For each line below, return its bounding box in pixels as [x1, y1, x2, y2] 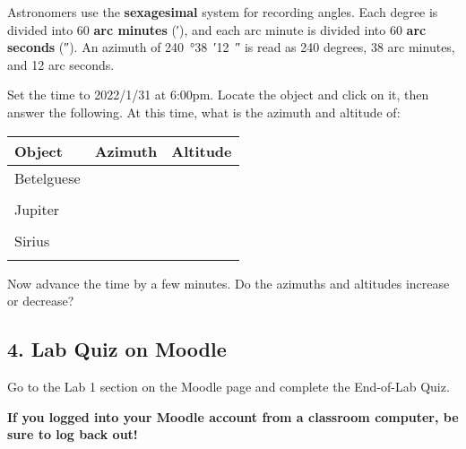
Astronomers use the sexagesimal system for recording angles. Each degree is [7, 3, 438, 21]
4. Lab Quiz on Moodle [7, 335, 227, 363]
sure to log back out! [7, 425, 138, 444]
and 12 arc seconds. [7, 55, 115, 73]
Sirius [14, 229, 50, 251]
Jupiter [14, 198, 60, 220]
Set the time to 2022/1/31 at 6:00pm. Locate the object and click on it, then [7, 85, 429, 104]
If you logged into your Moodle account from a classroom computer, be [7, 407, 459, 426]
